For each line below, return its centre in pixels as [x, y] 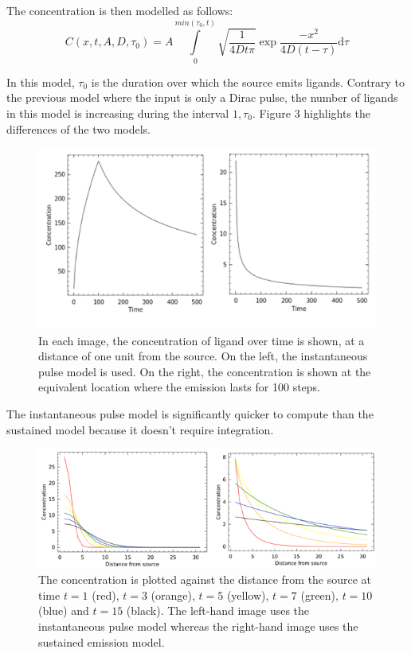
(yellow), [248, 595]
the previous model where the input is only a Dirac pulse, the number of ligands [202, 97]
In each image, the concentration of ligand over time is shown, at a [202, 340]
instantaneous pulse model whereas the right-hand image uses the [198, 626]
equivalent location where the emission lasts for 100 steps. [180, 387]
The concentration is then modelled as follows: [120, 10]
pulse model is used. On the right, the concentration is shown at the [205, 371]
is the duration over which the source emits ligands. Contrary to [248, 82]
